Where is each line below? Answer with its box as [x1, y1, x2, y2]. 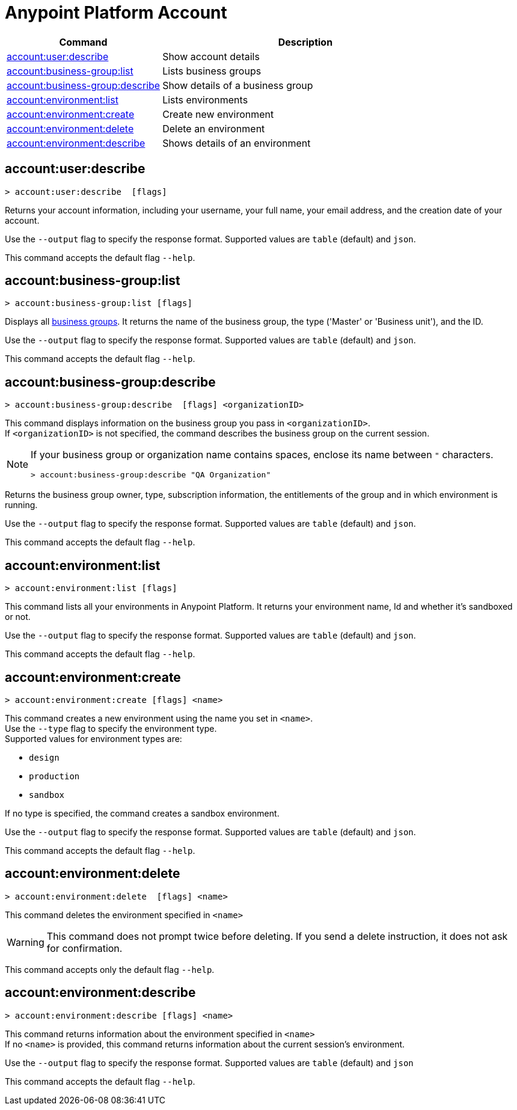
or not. [5, 612, 31, 622]
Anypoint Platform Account [5, 2, 227, 23]
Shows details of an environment [162, 136, 311, 149]
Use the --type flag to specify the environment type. [5, 723, 217, 734]
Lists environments [162, 93, 248, 106]
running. [5, 500, 38, 511]
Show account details [162, 50, 260, 63]
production [29, 771, 80, 781]
